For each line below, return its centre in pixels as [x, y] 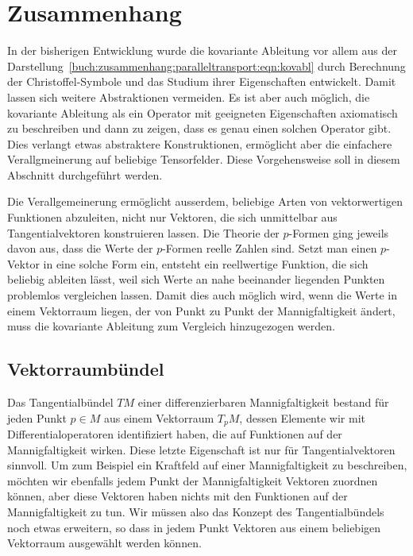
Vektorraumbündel [86, 369]
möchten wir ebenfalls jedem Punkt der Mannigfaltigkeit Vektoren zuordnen [193, 480]
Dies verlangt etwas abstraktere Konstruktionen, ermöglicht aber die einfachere [200, 143]
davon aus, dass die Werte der [80, 248]
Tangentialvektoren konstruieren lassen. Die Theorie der [143, 232]
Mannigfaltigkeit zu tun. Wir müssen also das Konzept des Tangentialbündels [196, 512]
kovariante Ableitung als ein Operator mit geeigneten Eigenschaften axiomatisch [203, 112]
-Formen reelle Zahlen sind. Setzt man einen [270, 248]
